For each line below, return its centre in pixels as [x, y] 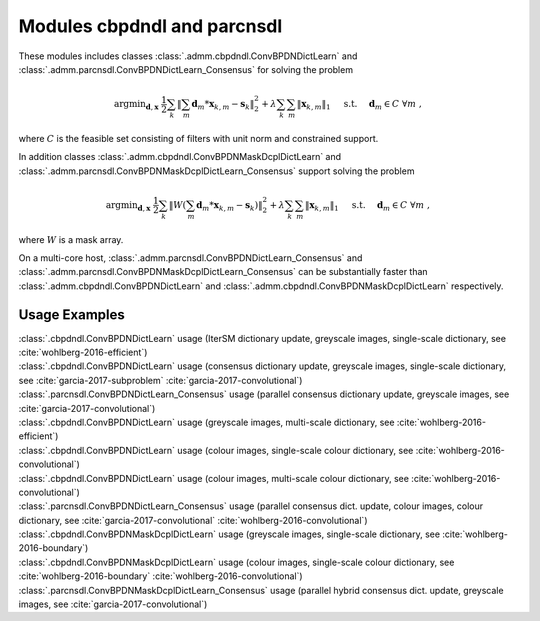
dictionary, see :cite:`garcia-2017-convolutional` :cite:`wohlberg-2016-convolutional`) [193, 520]
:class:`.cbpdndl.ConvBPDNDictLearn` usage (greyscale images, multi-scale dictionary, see [206, 422]
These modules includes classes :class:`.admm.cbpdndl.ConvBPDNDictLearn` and [188, 56]
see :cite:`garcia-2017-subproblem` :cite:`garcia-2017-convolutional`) [160, 380]
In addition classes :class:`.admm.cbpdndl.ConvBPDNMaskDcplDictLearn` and [180, 157]
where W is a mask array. [71, 239]
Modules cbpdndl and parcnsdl [150, 26]
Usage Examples [71, 314]
